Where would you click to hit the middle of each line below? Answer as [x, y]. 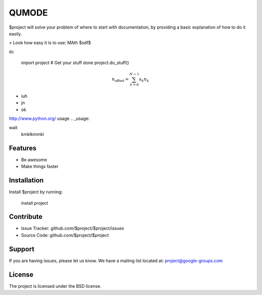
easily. [15, 33]
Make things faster [40, 166]
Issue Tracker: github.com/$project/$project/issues [73, 229]
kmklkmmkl [33, 134]
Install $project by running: [36, 192]
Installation [26, 180]
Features [23, 148]
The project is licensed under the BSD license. [55, 286]
